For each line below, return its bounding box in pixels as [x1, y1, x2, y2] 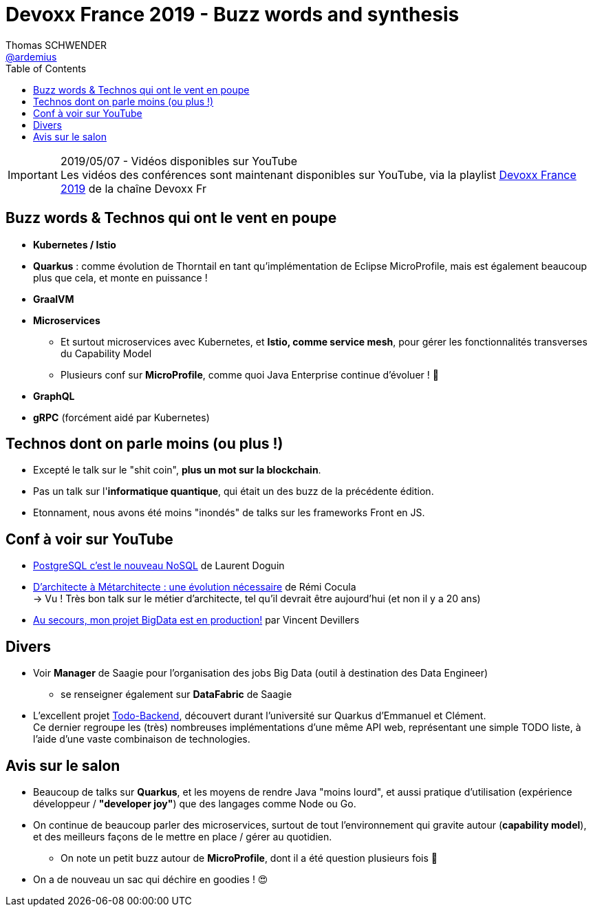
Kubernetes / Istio [33, 238, 116, 251]
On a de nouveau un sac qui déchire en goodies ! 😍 [33, 873, 268, 885]
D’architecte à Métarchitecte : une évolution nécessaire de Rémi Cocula [33, 581, 356, 593]
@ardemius [6, 50, 57, 63]
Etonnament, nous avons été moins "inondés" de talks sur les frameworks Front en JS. [33, 507, 425, 519]
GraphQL [33, 390, 75, 402]
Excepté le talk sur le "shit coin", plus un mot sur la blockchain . [33, 464, 321, 476]
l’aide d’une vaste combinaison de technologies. [33, 733, 250, 745]
